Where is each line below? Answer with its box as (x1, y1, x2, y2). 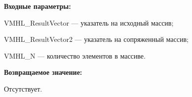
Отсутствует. (4, 83, 42, 94)
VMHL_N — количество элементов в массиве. (4, 50, 146, 61)
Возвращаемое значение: (4, 67, 82, 77)
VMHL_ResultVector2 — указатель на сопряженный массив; (4, 34, 189, 44)
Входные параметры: (4, 1, 71, 11)
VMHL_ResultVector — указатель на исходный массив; (4, 17, 174, 28)
